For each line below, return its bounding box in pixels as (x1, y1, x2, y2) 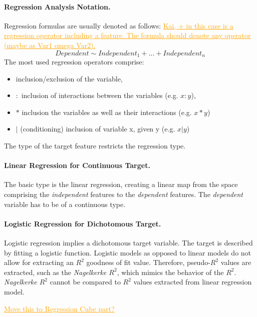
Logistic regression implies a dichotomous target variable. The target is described (4, 237, 253, 247)
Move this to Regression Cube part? (4, 303, 115, 313)
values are (220, 257, 251, 267)
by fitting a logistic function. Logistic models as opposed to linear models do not (4, 247, 251, 257)
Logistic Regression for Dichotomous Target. (4, 218, 161, 228)
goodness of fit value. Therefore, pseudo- (86, 257, 210, 267)
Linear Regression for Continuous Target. (4, 160, 150, 170)
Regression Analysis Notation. (4, 1, 111, 11)
